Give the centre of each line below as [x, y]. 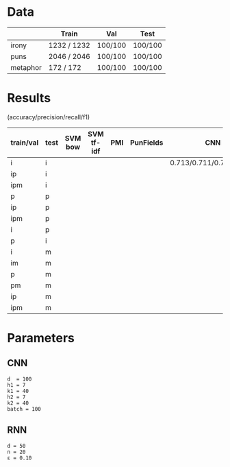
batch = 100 [24, 409]
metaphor [26, 67]
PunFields [146, 143]
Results [29, 98]
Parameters [41, 338]
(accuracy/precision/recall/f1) [49, 117]
